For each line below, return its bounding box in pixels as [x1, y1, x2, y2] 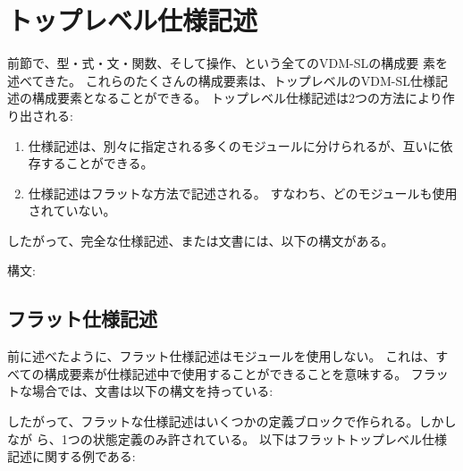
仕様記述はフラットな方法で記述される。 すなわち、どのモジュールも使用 [28, 183, 458, 202]
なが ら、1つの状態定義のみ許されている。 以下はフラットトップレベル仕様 [7, 429, 447, 448]
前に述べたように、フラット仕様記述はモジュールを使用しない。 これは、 [7, 347, 436, 366]
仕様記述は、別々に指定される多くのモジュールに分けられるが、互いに [28, 136, 441, 155]
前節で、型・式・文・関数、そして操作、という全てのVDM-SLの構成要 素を [7, 54, 448, 72]
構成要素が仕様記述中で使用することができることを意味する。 [44, 364, 408, 383]
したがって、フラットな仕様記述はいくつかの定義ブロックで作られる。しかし [7, 412, 457, 431]
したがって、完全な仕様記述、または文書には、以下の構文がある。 [7, 231, 394, 249]
